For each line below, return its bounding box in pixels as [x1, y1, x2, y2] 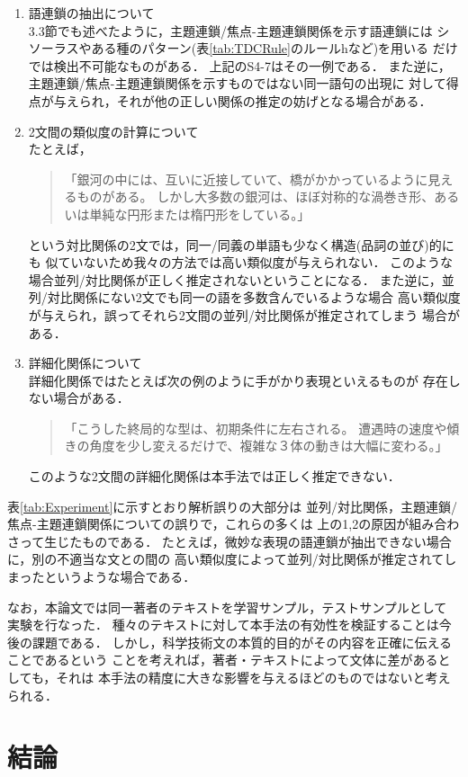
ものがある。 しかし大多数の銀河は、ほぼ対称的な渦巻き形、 [76, 187, 435, 206]
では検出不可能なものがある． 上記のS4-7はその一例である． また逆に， [28, 56, 451, 75]
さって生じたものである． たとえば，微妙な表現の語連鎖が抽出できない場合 [7, 531, 452, 550]
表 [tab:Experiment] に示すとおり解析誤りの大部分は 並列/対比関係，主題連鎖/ [7, 496, 457, 515]
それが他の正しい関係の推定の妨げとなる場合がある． [116, 91, 432, 110]
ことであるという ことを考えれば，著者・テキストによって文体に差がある [7, 650, 438, 669]
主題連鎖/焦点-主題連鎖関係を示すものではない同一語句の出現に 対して [28, 74, 446, 93]
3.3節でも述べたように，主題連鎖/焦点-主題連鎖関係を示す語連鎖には [28, 21, 433, 40]
